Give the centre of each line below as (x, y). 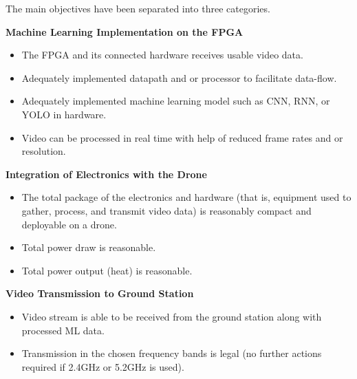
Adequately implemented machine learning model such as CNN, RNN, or (176, 101)
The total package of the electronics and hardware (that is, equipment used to (186, 197)
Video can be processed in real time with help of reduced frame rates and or (182, 137)
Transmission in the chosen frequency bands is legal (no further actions (172, 353)
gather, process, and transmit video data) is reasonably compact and (166, 210)
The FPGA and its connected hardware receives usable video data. (162, 55)
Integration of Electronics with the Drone (106, 174)
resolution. (44, 151)
